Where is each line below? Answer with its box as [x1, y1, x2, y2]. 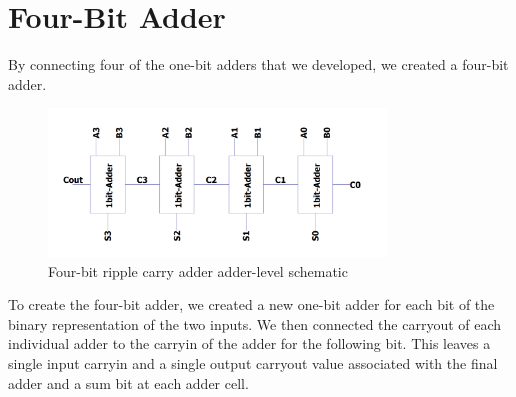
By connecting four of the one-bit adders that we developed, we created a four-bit [8, 54, 509, 75]
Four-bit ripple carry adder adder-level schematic [48, 260, 348, 281]
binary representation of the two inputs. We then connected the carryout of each [8, 313, 502, 334]
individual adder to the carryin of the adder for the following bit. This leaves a [8, 333, 491, 354]
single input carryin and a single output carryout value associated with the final [8, 353, 498, 373]
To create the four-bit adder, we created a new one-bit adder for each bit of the [8, 294, 495, 315]
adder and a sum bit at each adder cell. [8, 372, 249, 393]
